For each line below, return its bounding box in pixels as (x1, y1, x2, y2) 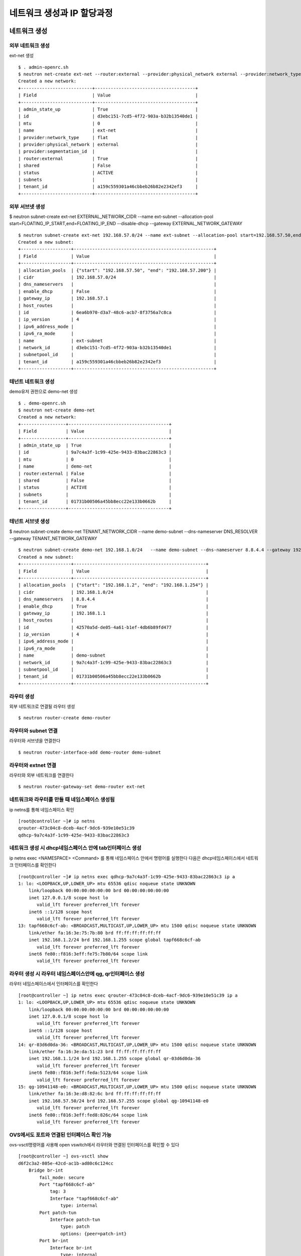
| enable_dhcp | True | (18, 603, 209, 609)
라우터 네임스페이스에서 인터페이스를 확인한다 (9, 981, 98, 987)
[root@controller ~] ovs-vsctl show (18, 1154, 108, 1159)
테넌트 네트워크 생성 (9, 378, 55, 385)
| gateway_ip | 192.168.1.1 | (18, 610, 209, 616)
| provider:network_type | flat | (18, 135, 198, 140)
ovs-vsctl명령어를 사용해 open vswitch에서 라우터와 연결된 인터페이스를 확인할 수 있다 (9, 1142, 180, 1148)
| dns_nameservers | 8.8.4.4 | (18, 596, 209, 602)
